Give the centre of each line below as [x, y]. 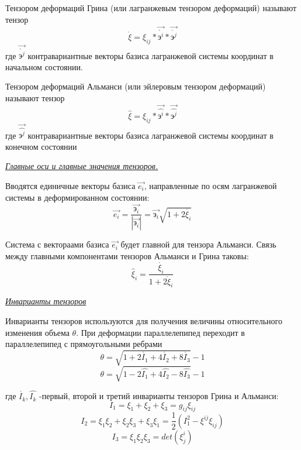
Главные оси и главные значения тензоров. [82, 166]
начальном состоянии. [44, 66]
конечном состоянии [41, 146]
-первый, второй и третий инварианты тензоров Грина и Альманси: [159, 396]
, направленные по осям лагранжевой [210, 186]
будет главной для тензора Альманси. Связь [198, 244]
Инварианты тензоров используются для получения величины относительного [144, 321]
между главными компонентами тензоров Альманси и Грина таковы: [127, 255]
